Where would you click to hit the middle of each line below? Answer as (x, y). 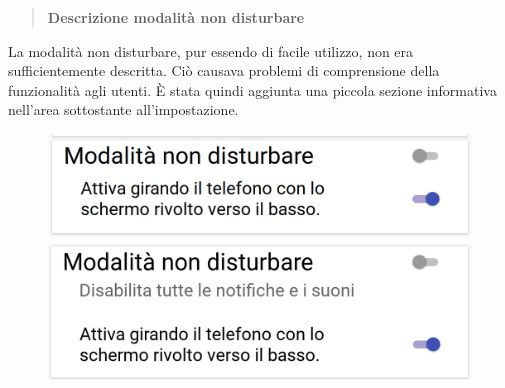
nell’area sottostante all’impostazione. (123, 109)
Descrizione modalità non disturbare (176, 17)
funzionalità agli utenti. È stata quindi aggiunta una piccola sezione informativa (252, 89)
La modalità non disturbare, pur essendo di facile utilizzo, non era (211, 50)
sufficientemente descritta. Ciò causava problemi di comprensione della (224, 70)
